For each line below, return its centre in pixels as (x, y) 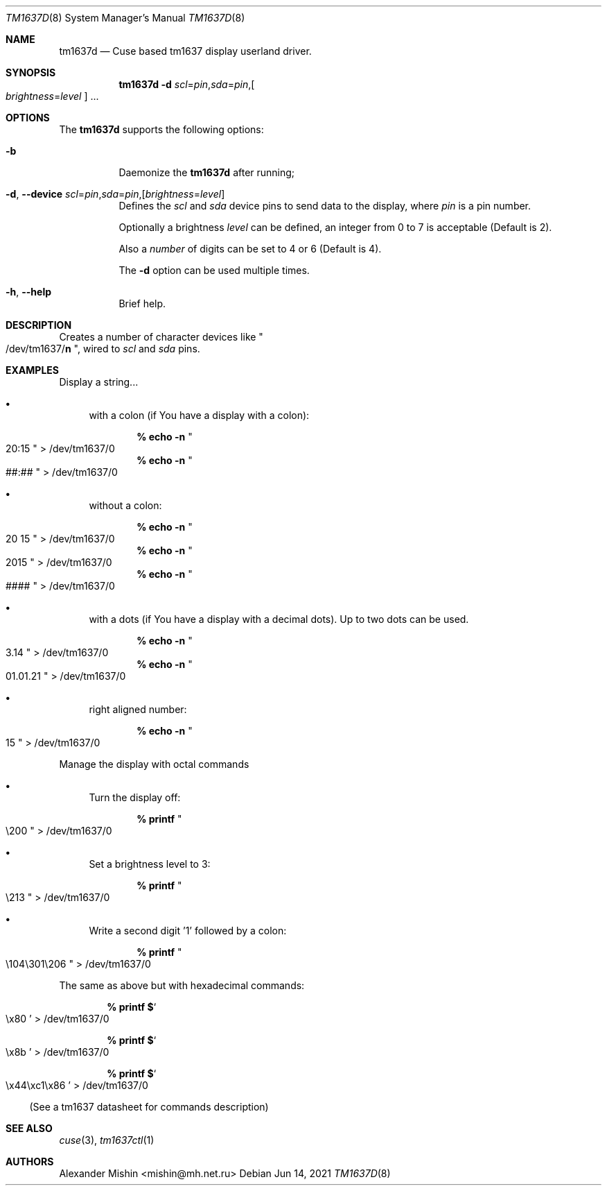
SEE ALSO (29, 1128)
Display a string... (99, 382)
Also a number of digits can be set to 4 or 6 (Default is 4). (250, 249)
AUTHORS (30, 1162)
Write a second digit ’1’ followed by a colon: (188, 931)
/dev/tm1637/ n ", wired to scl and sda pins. (103, 349)
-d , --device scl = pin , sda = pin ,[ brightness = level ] (115, 194)
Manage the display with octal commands (154, 764)
